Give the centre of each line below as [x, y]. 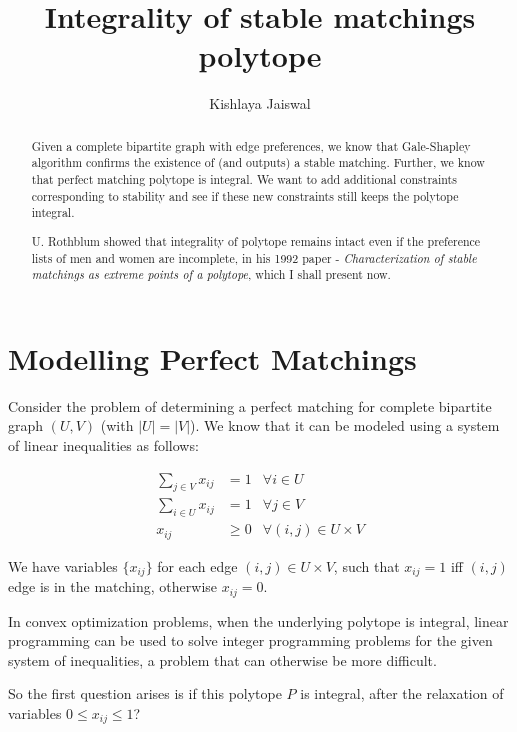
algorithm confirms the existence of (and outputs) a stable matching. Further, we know [258, 162]
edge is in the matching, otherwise [113, 586]
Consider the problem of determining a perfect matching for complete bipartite [250, 405]
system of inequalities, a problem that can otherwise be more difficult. [222, 659]
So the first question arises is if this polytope [145, 693]
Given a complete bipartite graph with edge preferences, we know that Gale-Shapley [251, 145]
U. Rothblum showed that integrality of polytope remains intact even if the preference [256, 240]
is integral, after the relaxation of [402, 693]
